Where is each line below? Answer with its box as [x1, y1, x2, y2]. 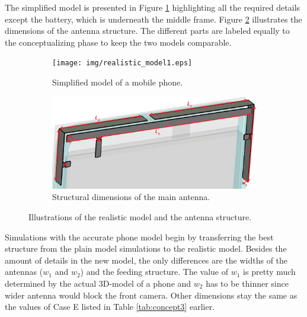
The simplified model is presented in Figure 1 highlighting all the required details [5, 1, 300, 13]
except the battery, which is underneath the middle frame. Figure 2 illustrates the [5, 12, 302, 25]
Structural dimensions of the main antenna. [52, 191, 210, 203]
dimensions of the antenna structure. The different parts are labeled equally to [5, 24, 290, 37]
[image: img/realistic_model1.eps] [52, 59, 193, 68]
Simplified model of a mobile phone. [52, 76, 183, 88]
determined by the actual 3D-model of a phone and [5, 277, 191, 289]
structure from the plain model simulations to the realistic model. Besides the [5, 242, 287, 255]
